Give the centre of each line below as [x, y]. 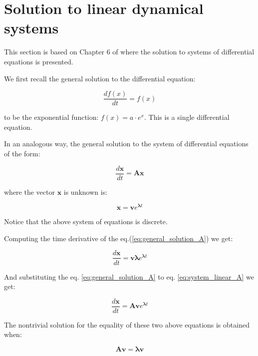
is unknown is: [86, 191]
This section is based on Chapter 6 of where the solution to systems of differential [129, 52]
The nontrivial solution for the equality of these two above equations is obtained [127, 324]
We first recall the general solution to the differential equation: [100, 78]
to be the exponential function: [51, 117]
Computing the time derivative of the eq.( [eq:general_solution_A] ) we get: [119, 238]
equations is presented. [39, 61]
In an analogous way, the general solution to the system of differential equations [126, 144]
